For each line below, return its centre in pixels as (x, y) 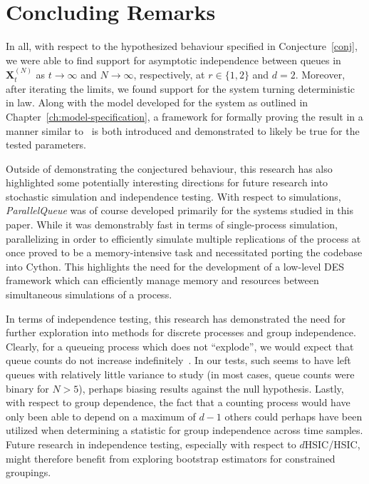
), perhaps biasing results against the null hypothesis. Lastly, (211, 388)
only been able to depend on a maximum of (101, 416)
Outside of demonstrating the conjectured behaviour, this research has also (169, 168)
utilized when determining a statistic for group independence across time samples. (184, 430)
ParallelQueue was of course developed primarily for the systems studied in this (180, 210)
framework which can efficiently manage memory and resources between (162, 280)
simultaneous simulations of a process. (89, 294)
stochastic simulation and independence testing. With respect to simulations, (173, 196)
